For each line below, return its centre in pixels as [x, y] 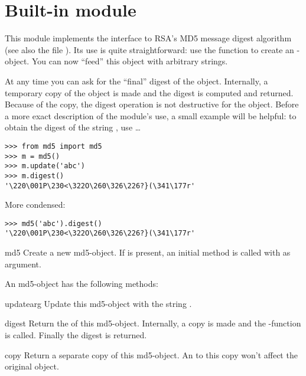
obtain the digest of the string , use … [73, 127]
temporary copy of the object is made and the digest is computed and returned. [149, 92]
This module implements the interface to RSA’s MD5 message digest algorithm [148, 38]
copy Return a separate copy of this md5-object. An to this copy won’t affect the [151, 354]
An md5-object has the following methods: [82, 284]
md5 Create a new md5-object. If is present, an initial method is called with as [148, 252]
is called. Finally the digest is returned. [76, 335]
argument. [23, 264]
